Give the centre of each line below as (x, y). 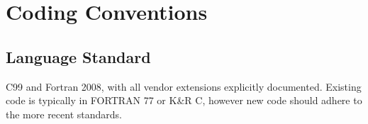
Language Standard (78, 56)
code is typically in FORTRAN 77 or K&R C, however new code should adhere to (184, 100)
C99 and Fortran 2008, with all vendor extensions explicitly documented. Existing (184, 86)
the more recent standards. (64, 114)
